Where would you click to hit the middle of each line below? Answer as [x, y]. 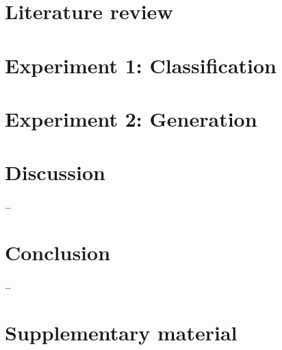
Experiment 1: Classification [141, 65]
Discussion [55, 172]
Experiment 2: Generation [131, 118]
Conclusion [58, 252]
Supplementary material [121, 332]
